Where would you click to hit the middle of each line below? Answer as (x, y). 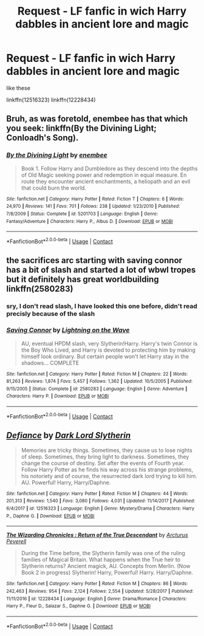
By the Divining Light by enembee (57, 155)
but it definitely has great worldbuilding (83, 280)
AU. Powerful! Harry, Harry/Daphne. (66, 482)
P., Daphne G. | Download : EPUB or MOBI (50, 516)
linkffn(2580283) (40, 289)
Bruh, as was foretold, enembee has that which (97, 119)
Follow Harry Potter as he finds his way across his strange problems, (107, 470)
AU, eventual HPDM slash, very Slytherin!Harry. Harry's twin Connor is (109, 343)
